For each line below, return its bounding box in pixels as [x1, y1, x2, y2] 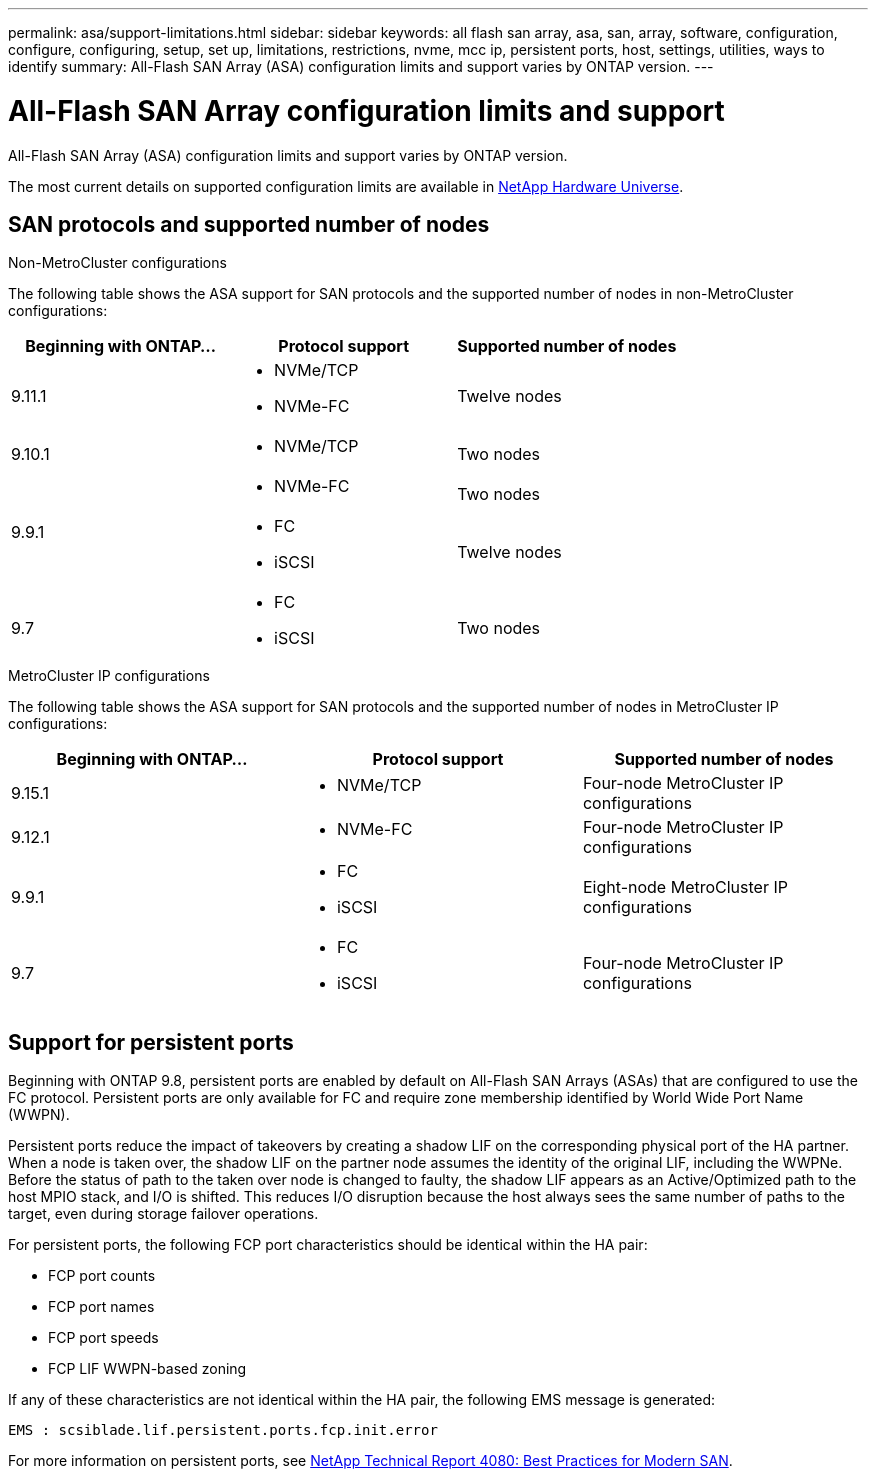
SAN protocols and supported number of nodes [8, 211, 490, 237]
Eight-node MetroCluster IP [582, 877, 788, 898]
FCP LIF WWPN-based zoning [48, 1360, 247, 1378]
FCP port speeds [48, 1329, 159, 1347]
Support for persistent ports [8, 1029, 294, 1055]
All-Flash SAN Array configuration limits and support [8, 93, 725, 128]
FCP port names [48, 1298, 155, 1316]
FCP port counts [48, 1267, 156, 1285]
